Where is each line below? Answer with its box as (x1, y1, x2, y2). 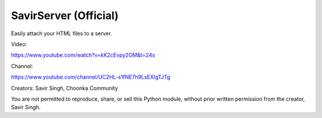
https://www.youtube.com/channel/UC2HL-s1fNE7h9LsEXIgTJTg (11, 73, 171, 80)
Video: (11, 41, 27, 48)
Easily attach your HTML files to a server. (11, 30, 113, 37)
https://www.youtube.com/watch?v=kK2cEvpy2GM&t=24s (11, 51, 155, 59)
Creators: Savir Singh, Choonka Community (11, 84, 119, 92)
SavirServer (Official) (11, 9, 119, 22)
